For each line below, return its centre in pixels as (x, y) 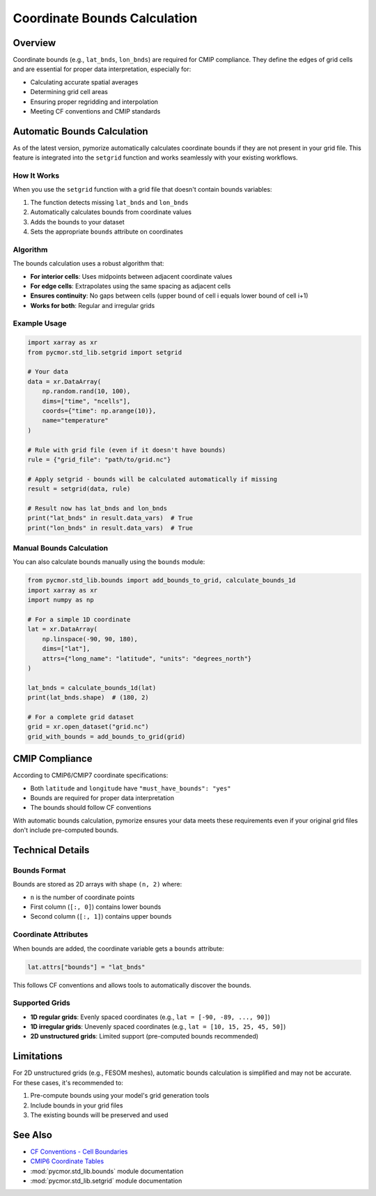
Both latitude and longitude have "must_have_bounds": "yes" (131, 788)
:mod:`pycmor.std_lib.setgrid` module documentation (106, 1181)
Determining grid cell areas (69, 92)
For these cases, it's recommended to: (68, 1082)
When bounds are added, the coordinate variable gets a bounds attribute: (118, 949)
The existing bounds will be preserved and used (99, 1114)
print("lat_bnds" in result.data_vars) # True (110, 518)
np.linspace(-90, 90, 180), (90, 639)
